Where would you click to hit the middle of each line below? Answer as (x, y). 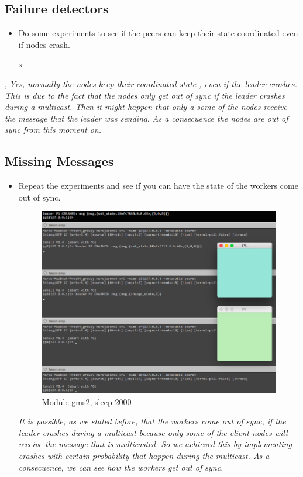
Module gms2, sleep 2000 (87, 401)
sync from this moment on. (53, 129)
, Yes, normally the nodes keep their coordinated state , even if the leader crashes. (151, 83)
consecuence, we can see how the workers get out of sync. (121, 467)
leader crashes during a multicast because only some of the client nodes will (153, 432)
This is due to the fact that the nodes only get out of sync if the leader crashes (145, 95)
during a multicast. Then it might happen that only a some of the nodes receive (146, 107)
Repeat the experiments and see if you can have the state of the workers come (158, 186)
